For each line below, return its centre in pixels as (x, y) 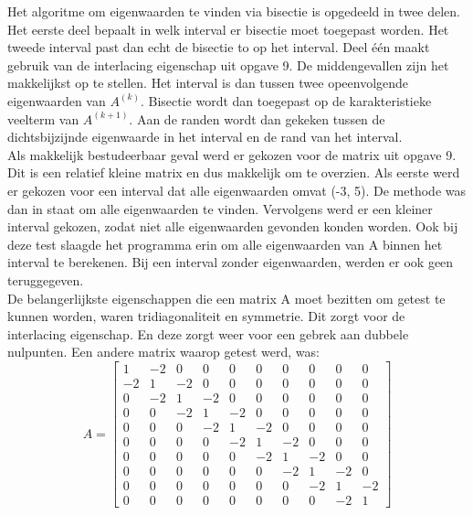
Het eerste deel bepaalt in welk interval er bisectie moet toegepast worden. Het (228, 29)
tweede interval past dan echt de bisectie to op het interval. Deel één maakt (219, 47)
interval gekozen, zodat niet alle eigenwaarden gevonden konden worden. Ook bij (233, 226)
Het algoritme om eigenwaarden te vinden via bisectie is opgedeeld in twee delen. (234, 11)
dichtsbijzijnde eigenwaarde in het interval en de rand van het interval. (205, 137)
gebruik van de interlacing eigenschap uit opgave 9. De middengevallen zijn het (228, 64)
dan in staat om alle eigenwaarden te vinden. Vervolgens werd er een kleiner (220, 208)
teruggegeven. (46, 279)
